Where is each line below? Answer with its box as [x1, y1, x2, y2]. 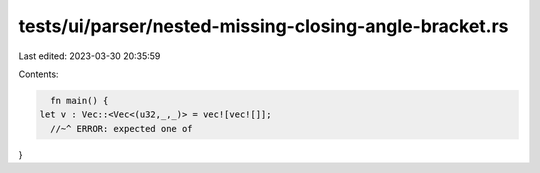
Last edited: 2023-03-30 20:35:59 [18, 50, 161, 62]
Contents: [18, 68, 59, 80]
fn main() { [50, 95, 109, 106]
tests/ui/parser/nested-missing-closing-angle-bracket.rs [18, 15, 509, 37]
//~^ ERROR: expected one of [50, 123, 194, 134]
